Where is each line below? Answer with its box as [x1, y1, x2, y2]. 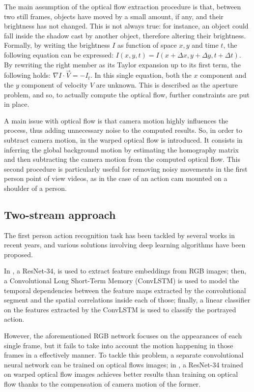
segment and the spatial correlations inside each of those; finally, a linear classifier [4, 295, 251, 305]
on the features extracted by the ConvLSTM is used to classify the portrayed [4, 304, 236, 314]
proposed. [4, 249, 33, 259]
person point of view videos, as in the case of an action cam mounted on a [4, 173, 227, 183]
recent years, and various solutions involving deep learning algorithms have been [4, 240, 246, 250]
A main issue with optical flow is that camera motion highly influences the [4, 115, 228, 125]
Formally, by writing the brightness [4, 40, 110, 50]
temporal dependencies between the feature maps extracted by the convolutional [4, 285, 246, 295]
